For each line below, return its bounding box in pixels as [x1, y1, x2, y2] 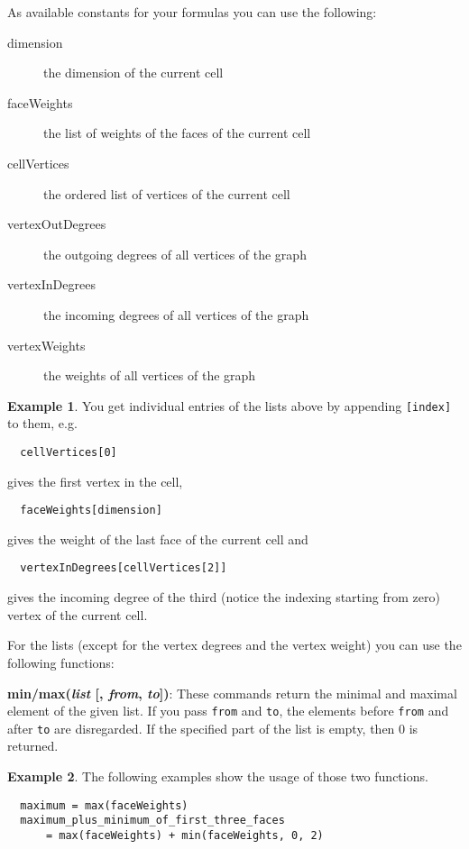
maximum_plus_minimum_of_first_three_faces [20, 814, 285, 827]
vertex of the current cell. [7, 605, 148, 624]
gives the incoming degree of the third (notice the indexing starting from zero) [7, 588, 440, 607]
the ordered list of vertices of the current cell [43, 184, 290, 203]
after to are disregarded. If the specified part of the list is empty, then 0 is [7, 718, 418, 737]
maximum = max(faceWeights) [20, 799, 189, 812]
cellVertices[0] [20, 445, 117, 459]
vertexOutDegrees [7, 215, 106, 233]
